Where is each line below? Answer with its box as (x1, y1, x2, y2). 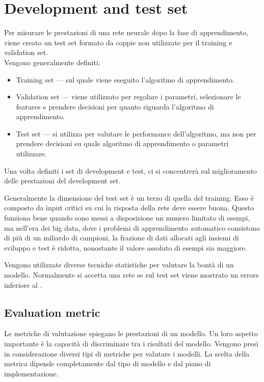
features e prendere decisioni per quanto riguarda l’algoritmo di (16, 101, 214, 112)
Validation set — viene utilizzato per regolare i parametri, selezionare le (16, 91, 241, 102)
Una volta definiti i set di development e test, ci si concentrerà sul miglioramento (4, 165, 257, 176)
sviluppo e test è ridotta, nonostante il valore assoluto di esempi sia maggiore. (4, 242, 247, 253)
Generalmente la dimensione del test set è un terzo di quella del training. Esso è (4, 192, 254, 203)
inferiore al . (4, 279, 42, 290)
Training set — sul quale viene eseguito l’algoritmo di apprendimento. (16, 74, 234, 85)
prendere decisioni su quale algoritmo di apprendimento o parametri (16, 138, 229, 149)
